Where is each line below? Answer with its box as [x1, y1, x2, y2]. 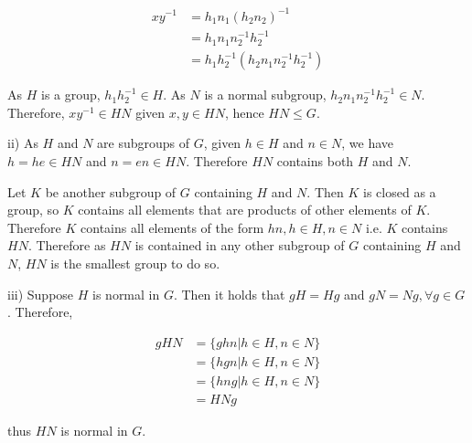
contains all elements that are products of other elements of [78, 200, 412, 219]
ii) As [7, 133, 38, 153]
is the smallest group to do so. [50, 254, 220, 272]
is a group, [40, 85, 101, 104]
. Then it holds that [173, 284, 285, 303]
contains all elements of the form [80, 217, 264, 237]
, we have [341, 133, 394, 153]
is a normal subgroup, [204, 85, 327, 104]
